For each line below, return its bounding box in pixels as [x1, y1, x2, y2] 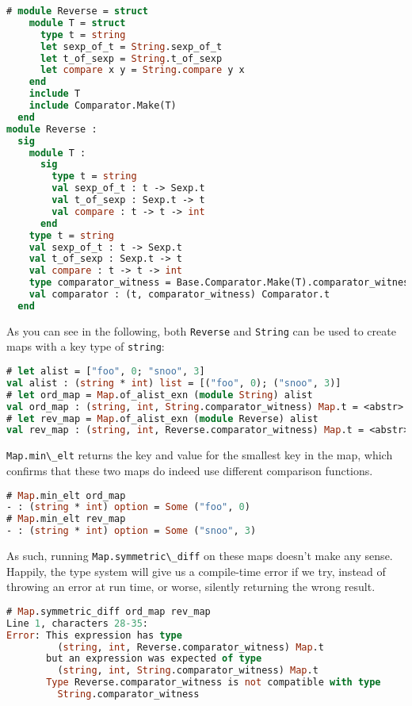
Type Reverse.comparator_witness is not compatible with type [46, 677, 381, 689]
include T [29, 88, 81, 100]
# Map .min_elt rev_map [6, 513, 126, 525]
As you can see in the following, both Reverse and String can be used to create [6, 322, 396, 339]
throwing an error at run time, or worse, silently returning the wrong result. [6, 578, 376, 595]
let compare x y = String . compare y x [40, 64, 245, 76]
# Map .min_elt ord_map [6, 489, 126, 501]
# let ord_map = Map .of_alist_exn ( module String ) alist [6, 389, 313, 401]
